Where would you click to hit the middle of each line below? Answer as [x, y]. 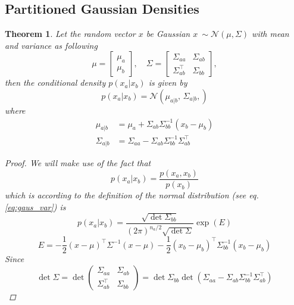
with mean [270, 34]
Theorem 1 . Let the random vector [70, 34]
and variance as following [51, 45]
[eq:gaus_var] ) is [35, 206]
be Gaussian [168, 34]
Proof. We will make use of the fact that [78, 163]
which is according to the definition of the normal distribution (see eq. [132, 195]
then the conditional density [55, 83]
